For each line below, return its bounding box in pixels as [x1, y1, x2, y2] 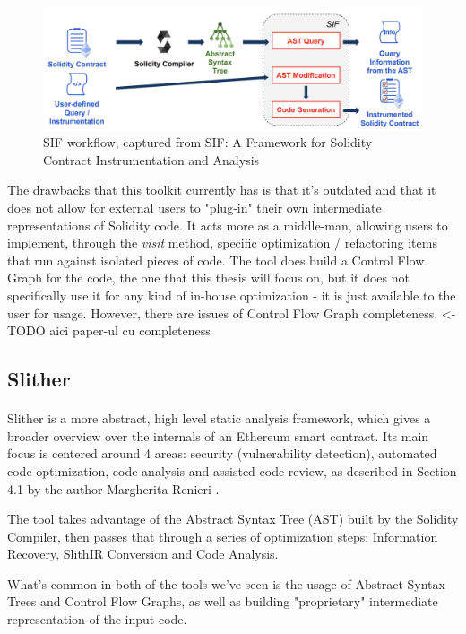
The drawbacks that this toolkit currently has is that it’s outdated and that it [7, 180, 436, 199]
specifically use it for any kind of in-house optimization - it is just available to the [7, 285, 456, 304]
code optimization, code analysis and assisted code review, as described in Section [7, 461, 457, 480]
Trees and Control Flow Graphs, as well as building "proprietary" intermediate [7, 592, 438, 611]
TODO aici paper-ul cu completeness [7, 321, 211, 340]
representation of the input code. [7, 610, 187, 629]
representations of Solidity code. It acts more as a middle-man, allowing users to [7, 215, 448, 234]
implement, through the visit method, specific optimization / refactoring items [7, 233, 437, 252]
